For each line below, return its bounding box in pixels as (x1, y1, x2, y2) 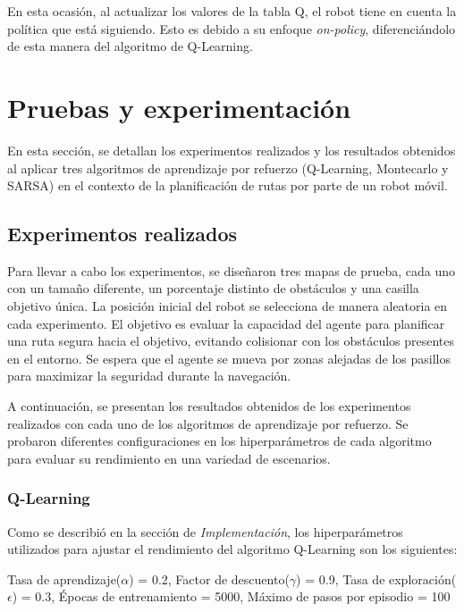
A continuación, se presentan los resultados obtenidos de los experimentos (7, 397, 411, 415)
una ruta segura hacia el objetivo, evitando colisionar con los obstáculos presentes (7, 331, 455, 350)
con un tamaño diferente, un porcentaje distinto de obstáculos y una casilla (7, 279, 419, 298)
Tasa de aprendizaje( (7, 569, 122, 588)
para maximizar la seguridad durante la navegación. (7, 366, 291, 385)
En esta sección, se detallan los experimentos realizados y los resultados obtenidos (7, 140, 456, 159)
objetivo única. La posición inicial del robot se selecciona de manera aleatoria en (7, 297, 448, 315)
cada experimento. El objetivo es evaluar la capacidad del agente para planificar (7, 314, 445, 332)
